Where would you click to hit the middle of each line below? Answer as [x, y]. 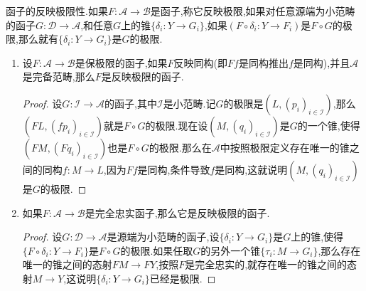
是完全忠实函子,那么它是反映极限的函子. [177, 212]
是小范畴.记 [189, 103]
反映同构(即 [201, 62]
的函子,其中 [131, 103]
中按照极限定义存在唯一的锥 [285, 147]
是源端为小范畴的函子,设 [163, 237]
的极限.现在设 [177, 125]
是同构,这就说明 [251, 169]
